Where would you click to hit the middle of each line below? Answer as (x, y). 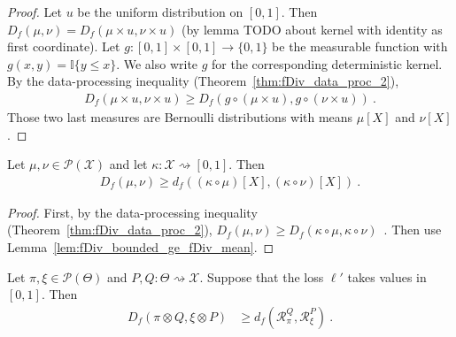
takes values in (387, 276)
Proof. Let (35, 11)
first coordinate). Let (64, 46)
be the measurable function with (360, 46)
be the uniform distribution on (160, 11)
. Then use (413, 230)
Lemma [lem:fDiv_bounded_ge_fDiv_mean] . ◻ (141, 247)
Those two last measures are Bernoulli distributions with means (180, 117)
